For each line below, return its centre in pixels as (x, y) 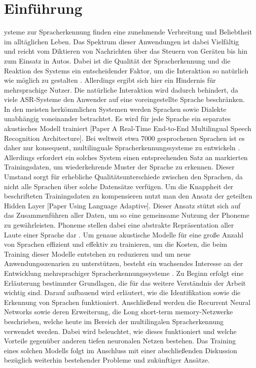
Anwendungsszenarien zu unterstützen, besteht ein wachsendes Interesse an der (124, 263)
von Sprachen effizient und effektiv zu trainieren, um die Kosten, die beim (116, 244)
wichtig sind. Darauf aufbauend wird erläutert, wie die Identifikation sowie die (122, 292)
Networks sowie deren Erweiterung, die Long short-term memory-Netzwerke (119, 312)
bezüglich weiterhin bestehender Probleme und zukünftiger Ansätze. (107, 360)
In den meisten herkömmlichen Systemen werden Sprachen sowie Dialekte (115, 109)
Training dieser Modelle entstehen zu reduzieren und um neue (97, 253)
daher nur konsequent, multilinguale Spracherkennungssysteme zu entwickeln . (122, 148)
